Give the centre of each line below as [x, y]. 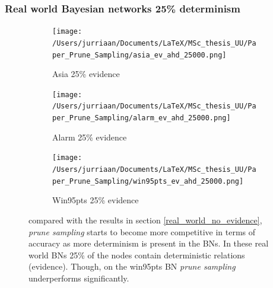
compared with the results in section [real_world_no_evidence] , [145, 220]
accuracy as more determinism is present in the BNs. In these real [149, 243]
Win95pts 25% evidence [96, 200]
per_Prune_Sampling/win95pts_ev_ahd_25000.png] [148, 181]
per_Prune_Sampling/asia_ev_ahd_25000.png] [139, 55]
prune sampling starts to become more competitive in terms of [142, 231]
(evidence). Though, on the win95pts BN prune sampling [132, 266]
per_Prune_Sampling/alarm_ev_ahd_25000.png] [142, 118]
